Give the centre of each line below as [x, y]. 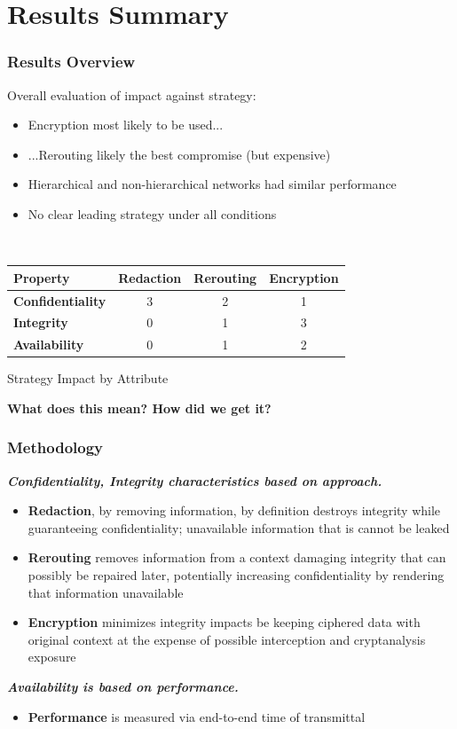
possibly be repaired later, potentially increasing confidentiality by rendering [236, 575]
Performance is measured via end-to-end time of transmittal [197, 716]
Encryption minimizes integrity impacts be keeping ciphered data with [224, 622]
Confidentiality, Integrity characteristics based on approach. [195, 480]
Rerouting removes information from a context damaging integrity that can [237, 557]
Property [42, 277]
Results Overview [71, 62]
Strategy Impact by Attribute [88, 378]
